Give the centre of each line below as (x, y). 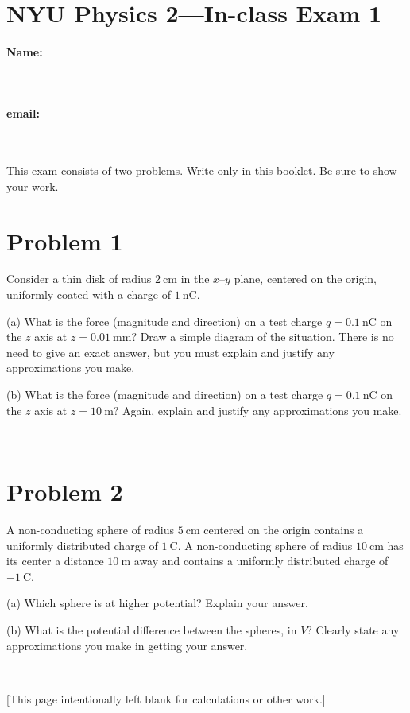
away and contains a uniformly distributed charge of (261, 561)
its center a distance (55, 561)
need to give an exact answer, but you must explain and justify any (170, 352)
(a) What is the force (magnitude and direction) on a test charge (164, 321)
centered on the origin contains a (284, 529)
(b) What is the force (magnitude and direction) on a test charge (165, 395)
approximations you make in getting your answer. (127, 645)
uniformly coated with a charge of (89, 294)
